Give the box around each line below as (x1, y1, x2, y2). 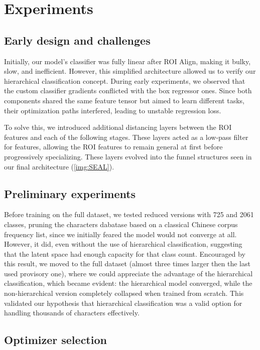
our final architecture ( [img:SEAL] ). (4, 161, 114, 171)
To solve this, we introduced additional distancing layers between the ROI (4, 122, 232, 132)
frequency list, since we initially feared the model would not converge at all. (4, 229, 237, 239)
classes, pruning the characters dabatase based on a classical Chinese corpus (4, 219, 238, 229)
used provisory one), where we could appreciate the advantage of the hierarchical (4, 268, 253, 278)
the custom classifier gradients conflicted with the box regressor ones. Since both (4, 85, 252, 96)
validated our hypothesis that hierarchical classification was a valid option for (4, 297, 242, 308)
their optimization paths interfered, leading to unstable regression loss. (4, 105, 221, 115)
